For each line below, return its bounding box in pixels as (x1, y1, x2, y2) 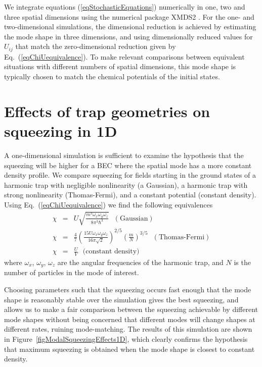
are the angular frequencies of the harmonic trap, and (57, 256, 224, 267)
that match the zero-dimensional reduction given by (15, 41, 176, 51)
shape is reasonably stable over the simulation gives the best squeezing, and (4, 294, 239, 304)
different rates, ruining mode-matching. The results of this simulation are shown (4, 324, 252, 334)
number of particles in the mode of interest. (4, 267, 139, 278)
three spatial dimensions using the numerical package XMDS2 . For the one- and (4, 11, 254, 22)
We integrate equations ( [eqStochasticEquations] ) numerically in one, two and (4, 2, 245, 12)
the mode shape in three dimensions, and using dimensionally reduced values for (4, 31, 253, 41)
